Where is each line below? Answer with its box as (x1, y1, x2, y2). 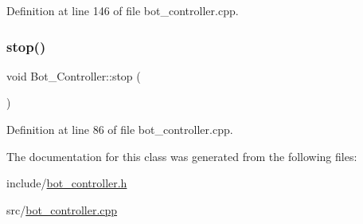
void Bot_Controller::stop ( (6, 67, 141, 84)
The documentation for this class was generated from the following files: (6, 147, 357, 164)
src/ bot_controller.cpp (6, 201, 118, 218)
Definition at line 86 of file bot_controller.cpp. (6, 121, 233, 137)
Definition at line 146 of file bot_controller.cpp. (6, 2, 239, 18)
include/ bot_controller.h (6, 175, 127, 191)
